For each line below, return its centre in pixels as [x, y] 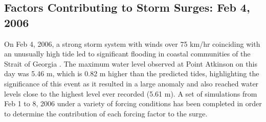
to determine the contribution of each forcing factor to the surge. [106, 113]
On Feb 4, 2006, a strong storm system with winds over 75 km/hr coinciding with [132, 43]
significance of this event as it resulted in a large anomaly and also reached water [131, 83]
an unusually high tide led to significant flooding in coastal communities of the [127, 54]
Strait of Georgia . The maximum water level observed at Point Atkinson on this [131, 63]
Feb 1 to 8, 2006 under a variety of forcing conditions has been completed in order [133, 103]
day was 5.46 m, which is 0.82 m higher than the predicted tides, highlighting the [132, 73]
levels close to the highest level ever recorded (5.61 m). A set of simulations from [131, 93]
